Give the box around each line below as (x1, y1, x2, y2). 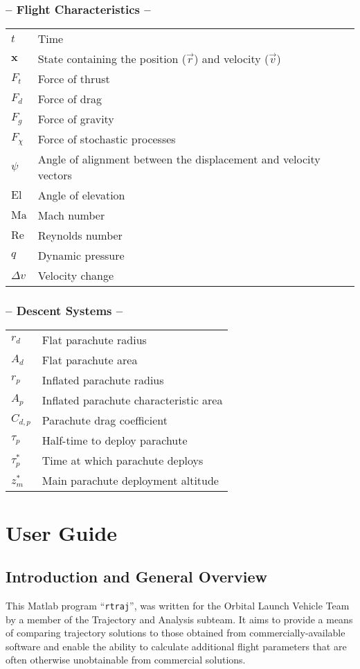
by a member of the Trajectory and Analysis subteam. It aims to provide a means (6, 612, 353, 626)
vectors (37, 167, 72, 184)
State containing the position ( (37, 51, 187, 67)
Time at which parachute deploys (42, 452, 204, 469)
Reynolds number (37, 227, 123, 244)
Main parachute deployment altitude (42, 472, 219, 489)
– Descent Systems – (6, 302, 123, 319)
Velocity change (37, 267, 114, 284)
